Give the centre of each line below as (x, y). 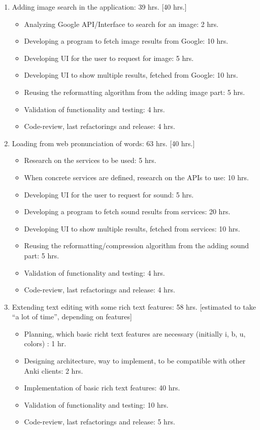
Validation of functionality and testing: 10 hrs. (96, 404)
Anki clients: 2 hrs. (54, 370)
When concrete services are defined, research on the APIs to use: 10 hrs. (136, 177)
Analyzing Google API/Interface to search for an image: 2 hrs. (121, 24)
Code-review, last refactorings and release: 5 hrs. (100, 422)
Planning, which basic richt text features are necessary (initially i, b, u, (135, 333)
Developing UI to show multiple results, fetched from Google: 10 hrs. (131, 75)
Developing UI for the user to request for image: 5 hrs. (109, 58)
